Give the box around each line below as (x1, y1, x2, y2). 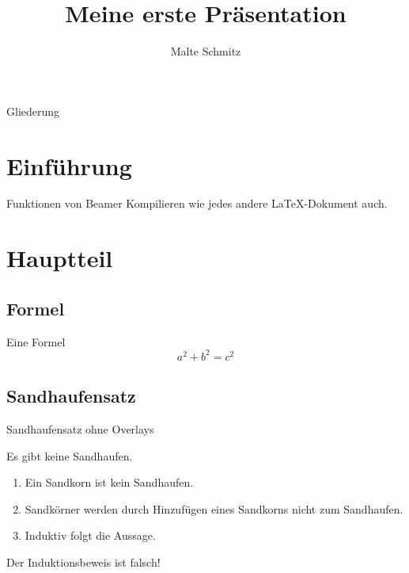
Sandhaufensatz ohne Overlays (6, 420, 154, 437)
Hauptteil (6, 242, 113, 274)
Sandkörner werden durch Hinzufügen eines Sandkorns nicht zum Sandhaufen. (25, 500, 403, 517)
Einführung (6, 149, 132, 181)
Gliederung (6, 102, 60, 119)
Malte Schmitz (170, 43, 241, 59)
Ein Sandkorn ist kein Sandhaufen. (25, 474, 194, 491)
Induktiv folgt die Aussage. (25, 527, 156, 544)
